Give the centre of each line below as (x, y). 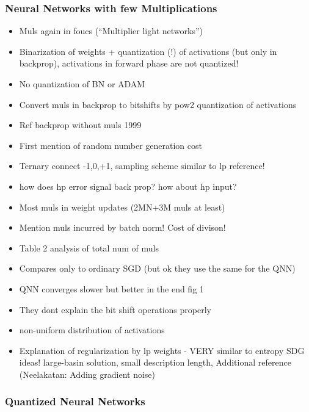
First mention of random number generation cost (111, 145)
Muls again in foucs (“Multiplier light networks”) (111, 31)
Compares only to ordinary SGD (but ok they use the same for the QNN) (157, 268)
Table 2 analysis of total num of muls (89, 248)
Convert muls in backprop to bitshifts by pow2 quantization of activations (158, 104)
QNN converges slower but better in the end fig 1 (111, 288)
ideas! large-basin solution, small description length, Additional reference (155, 362)
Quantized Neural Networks (75, 401)
